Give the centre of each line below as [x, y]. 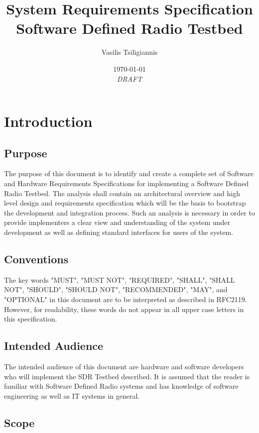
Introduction [48, 121]
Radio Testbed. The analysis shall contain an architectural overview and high [122, 193]
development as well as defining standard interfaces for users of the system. [119, 232]
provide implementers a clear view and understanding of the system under [117, 222]
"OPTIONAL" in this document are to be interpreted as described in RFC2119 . [126, 299]
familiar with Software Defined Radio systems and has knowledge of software [121, 386]
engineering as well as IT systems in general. [72, 395]
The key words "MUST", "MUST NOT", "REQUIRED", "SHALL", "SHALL [120, 279]
